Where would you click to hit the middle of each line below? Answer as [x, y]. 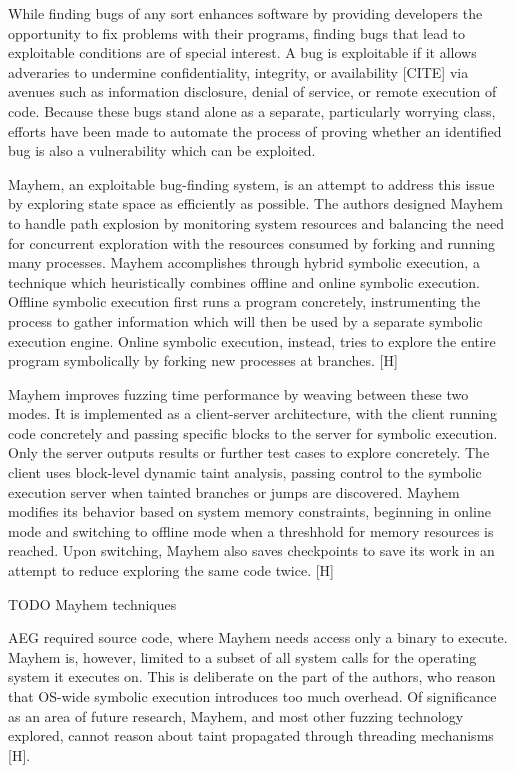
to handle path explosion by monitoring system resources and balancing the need [256, 222]
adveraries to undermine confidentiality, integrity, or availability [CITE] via [238, 71]
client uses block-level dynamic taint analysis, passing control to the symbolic [245, 472]
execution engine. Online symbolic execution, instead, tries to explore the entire [252, 340]
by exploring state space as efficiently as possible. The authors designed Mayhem [255, 203]
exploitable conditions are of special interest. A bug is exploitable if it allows [242, 52]
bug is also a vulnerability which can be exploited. [162, 150]
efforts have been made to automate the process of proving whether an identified [255, 130]
